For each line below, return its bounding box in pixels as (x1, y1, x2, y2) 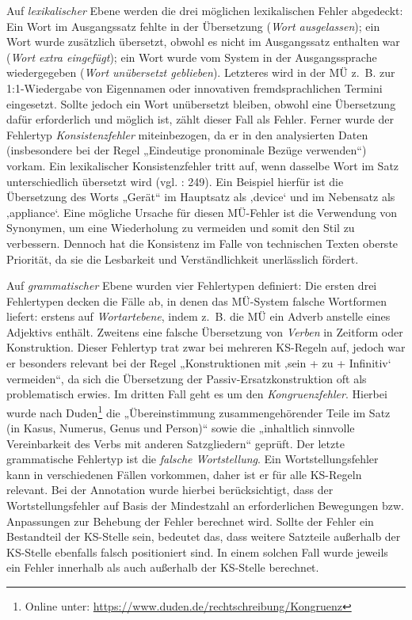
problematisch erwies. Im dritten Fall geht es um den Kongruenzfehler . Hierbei (6, 386, 387, 402)
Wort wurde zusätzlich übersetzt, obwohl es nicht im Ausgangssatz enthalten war (6, 33, 400, 50)
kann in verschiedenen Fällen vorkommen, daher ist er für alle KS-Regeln (6, 466, 362, 482)
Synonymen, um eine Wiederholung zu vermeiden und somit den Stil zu (6, 219, 355, 236)
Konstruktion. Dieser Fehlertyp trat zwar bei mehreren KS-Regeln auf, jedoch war (6, 339, 406, 356)
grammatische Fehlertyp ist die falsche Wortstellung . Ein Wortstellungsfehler (6, 451, 379, 467)
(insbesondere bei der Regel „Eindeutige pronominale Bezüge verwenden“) (6, 142, 367, 158)
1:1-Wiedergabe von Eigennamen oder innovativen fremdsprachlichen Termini (6, 79, 383, 96)
